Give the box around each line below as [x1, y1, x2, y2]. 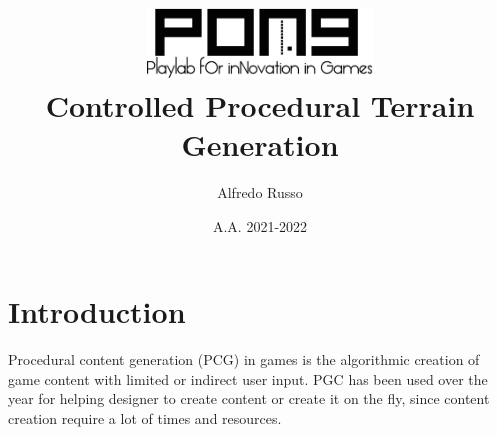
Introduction [8, 291, 186, 332]
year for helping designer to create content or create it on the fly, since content [8, 388, 490, 409]
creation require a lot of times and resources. [8, 407, 282, 428]
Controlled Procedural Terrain [45, 84, 475, 125]
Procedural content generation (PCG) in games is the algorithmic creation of [8, 349, 480, 370]
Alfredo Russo [217, 182, 303, 203]
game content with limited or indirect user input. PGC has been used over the [8, 368, 488, 389]
